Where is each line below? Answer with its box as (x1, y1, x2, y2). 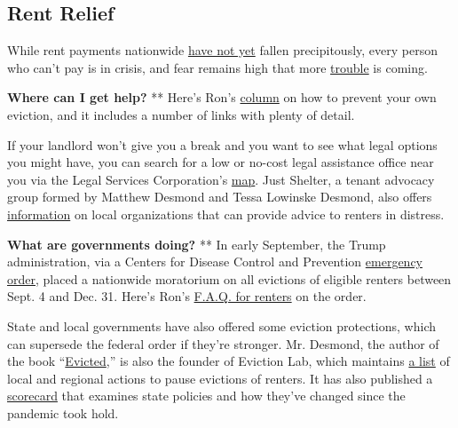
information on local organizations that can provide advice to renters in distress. (7, 204, 445, 223)
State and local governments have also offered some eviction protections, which (7, 316, 436, 335)
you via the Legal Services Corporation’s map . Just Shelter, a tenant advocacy (7, 170, 435, 188)
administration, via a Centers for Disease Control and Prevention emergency (7, 252, 422, 271)
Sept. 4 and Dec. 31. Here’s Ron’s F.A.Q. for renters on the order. (7, 287, 367, 305)
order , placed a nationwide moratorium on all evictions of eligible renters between (7, 269, 452, 288)
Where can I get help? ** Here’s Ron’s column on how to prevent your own (7, 88, 437, 107)
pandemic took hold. (7, 403, 119, 422)
